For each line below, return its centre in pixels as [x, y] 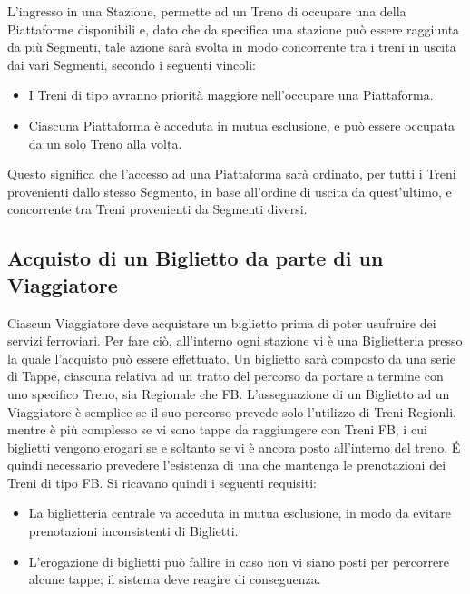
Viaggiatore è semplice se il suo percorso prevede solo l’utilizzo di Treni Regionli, [232, 411]
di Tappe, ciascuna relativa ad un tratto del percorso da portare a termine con [225, 376]
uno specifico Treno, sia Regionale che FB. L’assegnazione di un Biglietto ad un [229, 393]
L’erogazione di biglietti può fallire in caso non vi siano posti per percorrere [239, 561]
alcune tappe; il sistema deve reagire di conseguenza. [175, 579]
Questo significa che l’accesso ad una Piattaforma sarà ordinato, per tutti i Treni [232, 174]
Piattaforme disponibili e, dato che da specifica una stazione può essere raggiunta [234, 29]
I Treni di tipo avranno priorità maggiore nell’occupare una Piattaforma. [231, 95]
